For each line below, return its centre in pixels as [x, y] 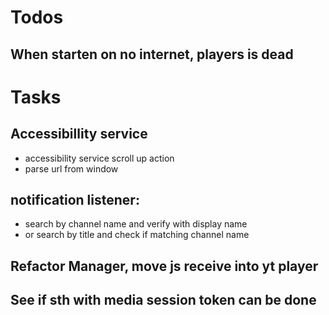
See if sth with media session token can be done [163, 300]
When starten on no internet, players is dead [152, 54]
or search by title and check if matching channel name [137, 235]
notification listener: [75, 199]
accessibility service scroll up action [99, 158]
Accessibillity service [79, 134]
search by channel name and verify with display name [136, 224]
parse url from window [71, 168]
